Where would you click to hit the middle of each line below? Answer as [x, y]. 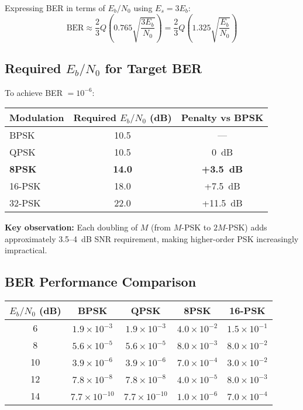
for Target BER [154, 68]
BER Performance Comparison [101, 282]
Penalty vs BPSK [222, 118]
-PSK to [196, 227]
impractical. [26, 250]
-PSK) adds [246, 227]
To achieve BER [34, 92]
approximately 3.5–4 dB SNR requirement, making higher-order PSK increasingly [152, 238]
